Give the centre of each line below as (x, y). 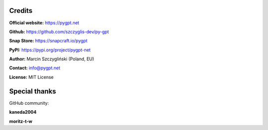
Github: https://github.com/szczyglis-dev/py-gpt (59, 32)
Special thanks (33, 91)
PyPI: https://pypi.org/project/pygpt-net (50, 50)
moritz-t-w (21, 121)
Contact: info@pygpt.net (35, 68)
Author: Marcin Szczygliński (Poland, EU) (52, 59)
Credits (21, 11)
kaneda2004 (23, 112)
